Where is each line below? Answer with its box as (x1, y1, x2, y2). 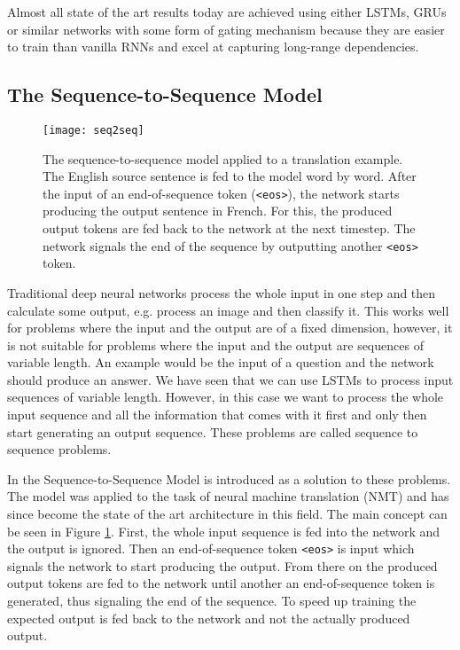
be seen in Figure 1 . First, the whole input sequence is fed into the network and (7, 521, 441, 540)
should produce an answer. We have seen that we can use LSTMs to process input (7, 370, 454, 388)
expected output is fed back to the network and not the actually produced (7, 608, 410, 627)
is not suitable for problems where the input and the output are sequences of (7, 335, 424, 354)
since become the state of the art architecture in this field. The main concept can (7, 505, 448, 523)
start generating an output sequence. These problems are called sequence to (7, 422, 418, 441)
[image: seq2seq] (43, 123, 144, 137)
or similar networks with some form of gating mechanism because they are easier (7, 20, 445, 38)
